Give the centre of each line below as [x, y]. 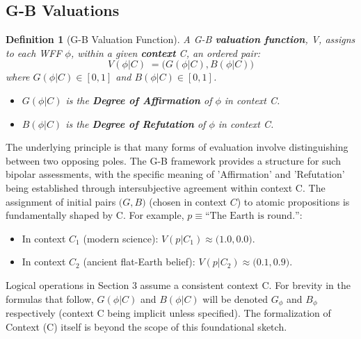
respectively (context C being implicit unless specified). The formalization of [168, 312]
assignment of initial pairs [61, 201]
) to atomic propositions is [293, 201]
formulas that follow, [50, 298]
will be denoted [235, 298]
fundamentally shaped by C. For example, [95, 215]
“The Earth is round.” [252, 216]
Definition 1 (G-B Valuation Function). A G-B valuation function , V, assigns [180, 39]
